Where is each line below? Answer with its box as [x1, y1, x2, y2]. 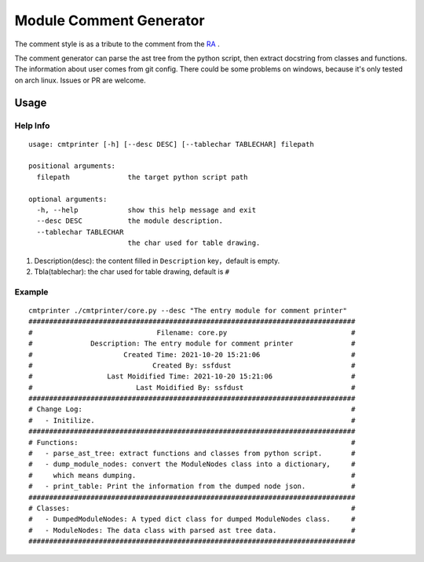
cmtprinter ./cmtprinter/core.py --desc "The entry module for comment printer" [28, 306, 348, 315]
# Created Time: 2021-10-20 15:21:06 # [28, 350, 356, 359]
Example [14, 286, 49, 297]
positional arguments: [28, 162, 116, 170]
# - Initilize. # [28, 416, 356, 425]
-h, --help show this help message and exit [36, 206, 257, 215]
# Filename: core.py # [28, 328, 356, 337]
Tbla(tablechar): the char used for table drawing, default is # [34, 267, 230, 276]
